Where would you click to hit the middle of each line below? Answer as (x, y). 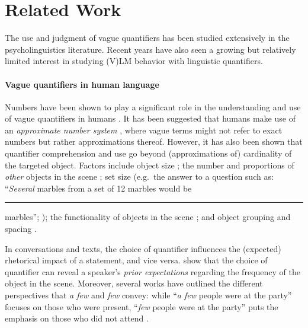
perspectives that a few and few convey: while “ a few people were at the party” (148, 295)
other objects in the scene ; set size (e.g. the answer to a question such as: (139, 176)
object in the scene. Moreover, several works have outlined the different (134, 283)
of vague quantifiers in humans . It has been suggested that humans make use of (150, 118)
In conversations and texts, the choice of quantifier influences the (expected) (143, 248)
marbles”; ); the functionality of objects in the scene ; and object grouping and (148, 217)
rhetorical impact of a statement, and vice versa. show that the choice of (136, 260)
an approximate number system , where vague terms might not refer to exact (144, 130)
